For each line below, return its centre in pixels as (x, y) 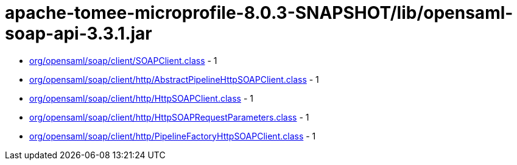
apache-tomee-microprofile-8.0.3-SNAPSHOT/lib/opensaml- (259, 13)
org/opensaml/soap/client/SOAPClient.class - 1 (123, 60)
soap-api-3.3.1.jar (79, 33)
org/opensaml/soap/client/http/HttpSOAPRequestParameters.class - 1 (169, 117)
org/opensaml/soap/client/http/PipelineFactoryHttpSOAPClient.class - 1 (173, 136)
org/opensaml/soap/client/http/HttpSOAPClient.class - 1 (141, 98)
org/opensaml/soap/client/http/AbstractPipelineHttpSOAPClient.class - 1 (174, 79)
